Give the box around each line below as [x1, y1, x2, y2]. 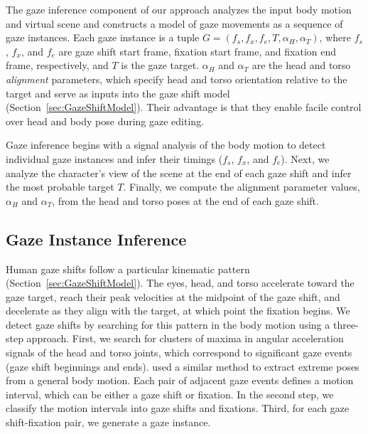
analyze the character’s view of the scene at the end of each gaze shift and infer [6, 165, 352, 180]
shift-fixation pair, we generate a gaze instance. [6, 415, 211, 430]
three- [332, 317, 359, 332]
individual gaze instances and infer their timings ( [6, 151, 223, 166]
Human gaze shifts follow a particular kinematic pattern [6, 261, 250, 276]
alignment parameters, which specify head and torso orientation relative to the [6, 71, 347, 86]
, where [319, 30, 351, 45]
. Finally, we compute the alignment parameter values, [123, 179, 360, 194]
